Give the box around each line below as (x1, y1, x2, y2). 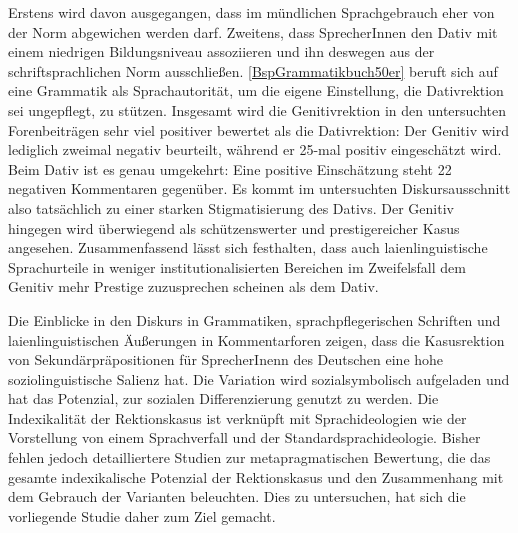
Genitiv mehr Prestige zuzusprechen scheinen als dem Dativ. (8, 276, 379, 297)
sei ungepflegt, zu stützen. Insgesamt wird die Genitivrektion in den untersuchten (8, 99, 506, 120)
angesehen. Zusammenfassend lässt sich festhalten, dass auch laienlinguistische (8, 237, 488, 258)
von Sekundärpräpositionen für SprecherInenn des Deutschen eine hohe (8, 349, 444, 370)
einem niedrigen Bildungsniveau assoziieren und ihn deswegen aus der (8, 41, 435, 62)
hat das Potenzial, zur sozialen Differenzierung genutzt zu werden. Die (8, 388, 439, 409)
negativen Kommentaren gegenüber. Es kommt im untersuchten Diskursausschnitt (8, 178, 511, 199)
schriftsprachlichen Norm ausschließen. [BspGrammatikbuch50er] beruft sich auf (8, 60, 498, 81)
